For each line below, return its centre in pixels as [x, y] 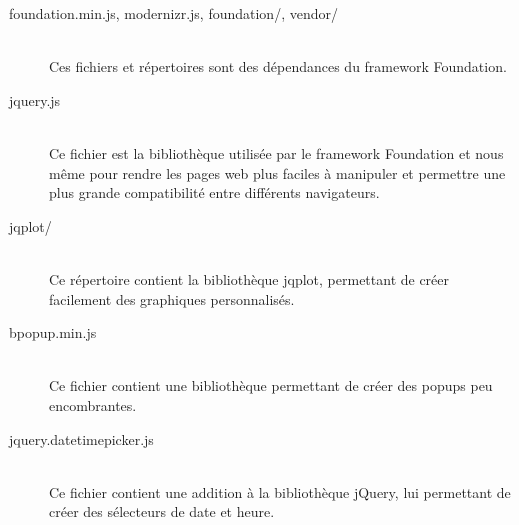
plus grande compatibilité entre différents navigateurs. [214, 192]
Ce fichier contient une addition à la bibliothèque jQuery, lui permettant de [280, 491]
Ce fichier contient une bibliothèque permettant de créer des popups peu [271, 385]
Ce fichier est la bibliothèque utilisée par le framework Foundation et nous [276, 152]
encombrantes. [93, 404]
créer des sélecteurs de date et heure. [162, 511]
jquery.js [35, 99]
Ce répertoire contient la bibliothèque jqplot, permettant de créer [249, 278]
